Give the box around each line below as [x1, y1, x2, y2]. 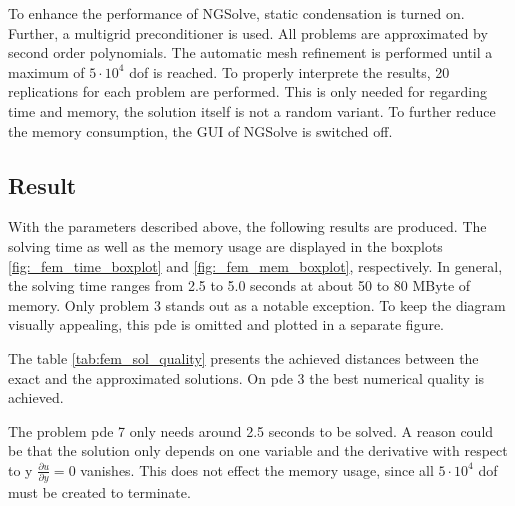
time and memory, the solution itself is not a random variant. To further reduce [8, 100, 496, 121]
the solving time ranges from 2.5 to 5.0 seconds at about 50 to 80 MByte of [8, 275, 471, 296]
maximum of [8, 61, 85, 82]
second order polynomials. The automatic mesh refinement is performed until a [8, 42, 493, 63]
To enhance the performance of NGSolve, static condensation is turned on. [8, 3, 465, 23]
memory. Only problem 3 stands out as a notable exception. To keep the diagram [8, 294, 506, 315]
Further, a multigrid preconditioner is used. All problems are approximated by [8, 22, 488, 43]
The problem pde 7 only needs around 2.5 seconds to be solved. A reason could [8, 420, 494, 441]
